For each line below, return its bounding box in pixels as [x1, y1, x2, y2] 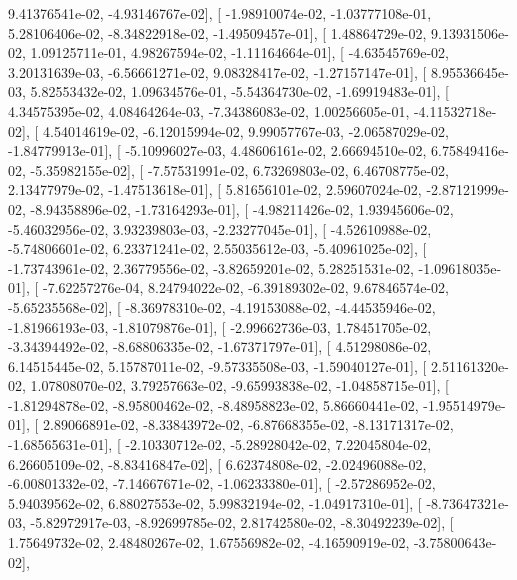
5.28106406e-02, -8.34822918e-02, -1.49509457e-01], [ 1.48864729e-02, [8, 22, 427, 43]
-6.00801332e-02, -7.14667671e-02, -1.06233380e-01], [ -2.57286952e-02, [8, 473, 436, 494]
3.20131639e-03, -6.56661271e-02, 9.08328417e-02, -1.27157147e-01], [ [8, 61, 427, 82]
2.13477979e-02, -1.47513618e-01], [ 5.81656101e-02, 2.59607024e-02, [8, 179, 422, 200]
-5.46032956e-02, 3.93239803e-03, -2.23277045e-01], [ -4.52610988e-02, [8, 218, 432, 239]
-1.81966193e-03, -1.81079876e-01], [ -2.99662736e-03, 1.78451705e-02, [8, 316, 432, 337]
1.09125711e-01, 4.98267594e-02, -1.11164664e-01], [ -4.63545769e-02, [30, 42, 449, 63]
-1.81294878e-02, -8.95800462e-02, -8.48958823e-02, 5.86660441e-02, [8, 394, 419, 415]
